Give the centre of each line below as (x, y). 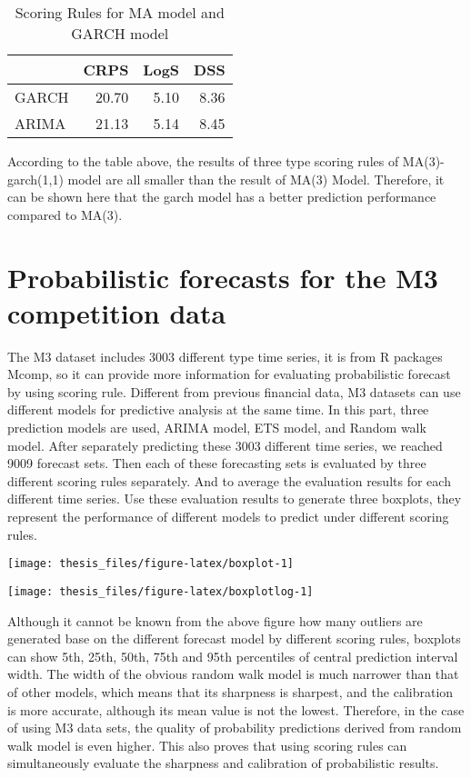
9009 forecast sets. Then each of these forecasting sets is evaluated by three (217, 463)
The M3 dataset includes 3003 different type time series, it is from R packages (225, 356)
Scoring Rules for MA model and (120, 12)
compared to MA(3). (65, 214)
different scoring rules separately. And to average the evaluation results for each (229, 480)
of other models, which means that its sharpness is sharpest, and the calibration (230, 691)
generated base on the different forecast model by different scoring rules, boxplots (234, 638)
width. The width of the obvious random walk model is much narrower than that (233, 674)
